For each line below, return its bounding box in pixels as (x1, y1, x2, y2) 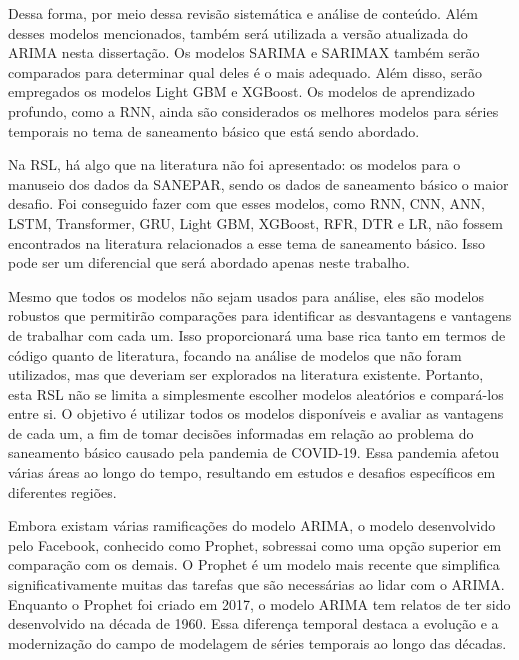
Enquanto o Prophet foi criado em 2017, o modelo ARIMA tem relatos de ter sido (8, 593, 511, 614)
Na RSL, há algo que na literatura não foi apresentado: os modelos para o (8, 154, 461, 175)
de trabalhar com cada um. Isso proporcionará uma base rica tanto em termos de (8, 324, 506, 345)
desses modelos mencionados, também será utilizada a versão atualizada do (8, 22, 468, 43)
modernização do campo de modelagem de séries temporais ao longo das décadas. (8, 632, 507, 653)
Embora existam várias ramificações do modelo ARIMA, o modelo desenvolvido (8, 515, 496, 536)
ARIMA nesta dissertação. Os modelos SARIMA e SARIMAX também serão (8, 42, 480, 63)
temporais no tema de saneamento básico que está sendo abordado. (8, 120, 420, 141)
